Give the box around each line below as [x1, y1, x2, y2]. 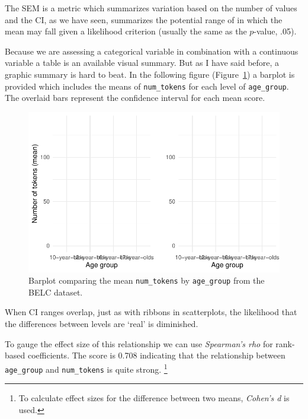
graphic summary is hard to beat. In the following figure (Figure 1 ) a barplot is [5, 68, 295, 80]
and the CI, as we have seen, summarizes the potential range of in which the [5, 13, 283, 26]
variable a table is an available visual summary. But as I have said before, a [5, 56, 280, 69]
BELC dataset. [28, 285, 83, 298]
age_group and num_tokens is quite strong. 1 [5, 361, 168, 375]
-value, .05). [254, 25, 297, 37]
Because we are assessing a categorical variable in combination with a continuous [5, 45, 299, 57]
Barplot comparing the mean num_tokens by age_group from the [28, 274, 265, 287]
